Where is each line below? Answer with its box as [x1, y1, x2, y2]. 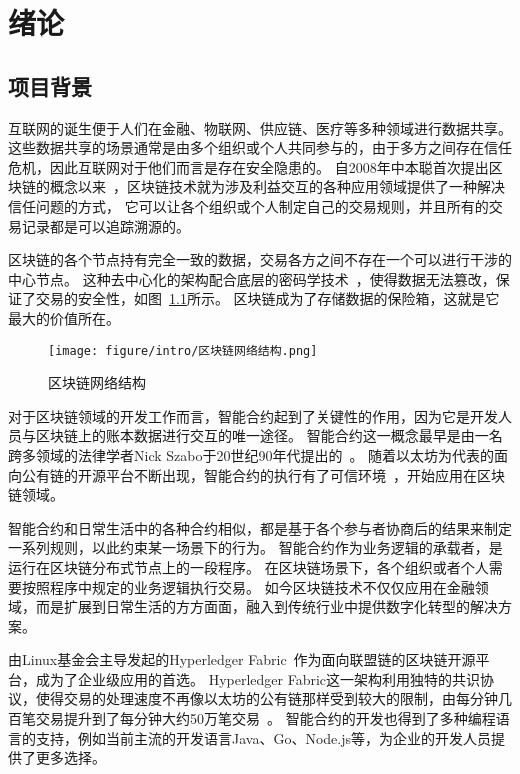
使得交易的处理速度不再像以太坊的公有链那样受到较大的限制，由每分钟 [35, 688, 498, 709]
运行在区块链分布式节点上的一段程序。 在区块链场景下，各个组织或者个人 [8, 556, 489, 577]
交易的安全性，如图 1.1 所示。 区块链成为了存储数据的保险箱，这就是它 [35, 288, 500, 309]
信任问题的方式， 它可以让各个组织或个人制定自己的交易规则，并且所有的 [8, 195, 489, 216]
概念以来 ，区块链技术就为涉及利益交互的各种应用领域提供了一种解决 [49, 176, 505, 197]
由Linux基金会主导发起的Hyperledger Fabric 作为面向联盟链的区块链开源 [8, 649, 476, 670]
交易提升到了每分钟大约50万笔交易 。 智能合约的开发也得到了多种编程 [35, 708, 496, 729]
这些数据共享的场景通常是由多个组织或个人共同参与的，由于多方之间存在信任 [8, 137, 512, 158]
